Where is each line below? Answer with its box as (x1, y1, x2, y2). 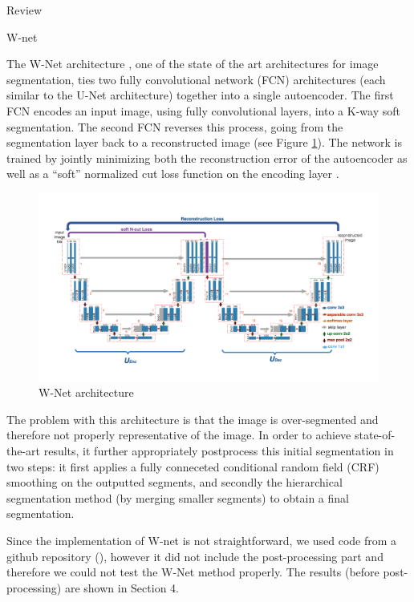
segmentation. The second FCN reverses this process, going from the (6, 118, 343, 135)
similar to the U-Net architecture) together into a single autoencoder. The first (6, 87, 394, 103)
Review (6, 2, 43, 18)
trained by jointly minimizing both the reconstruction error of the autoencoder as (6, 149, 408, 166)
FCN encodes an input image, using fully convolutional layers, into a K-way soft (6, 102, 400, 119)
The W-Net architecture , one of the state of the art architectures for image (6, 55, 379, 72)
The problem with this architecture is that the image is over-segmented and (6, 410, 379, 427)
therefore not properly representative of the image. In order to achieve (6, 426, 351, 443)
